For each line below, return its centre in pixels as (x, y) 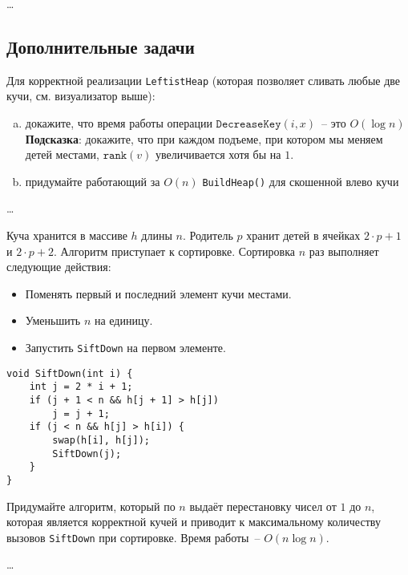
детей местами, (63, 154)
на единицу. (123, 320)
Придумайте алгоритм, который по (91, 506)
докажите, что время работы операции (119, 123)
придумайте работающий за (93, 181)
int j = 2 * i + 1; (81, 387)
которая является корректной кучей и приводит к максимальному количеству (194, 522)
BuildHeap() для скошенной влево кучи (301, 181)
